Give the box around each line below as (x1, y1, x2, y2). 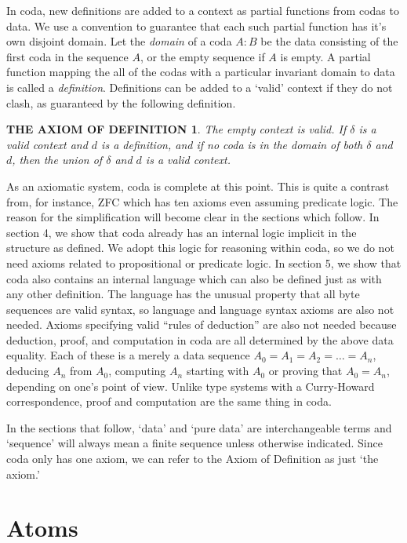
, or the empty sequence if (140, 48, 265, 64)
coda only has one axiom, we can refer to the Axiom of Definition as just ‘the (6, 450, 379, 467)
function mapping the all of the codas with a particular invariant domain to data (6, 64, 395, 80)
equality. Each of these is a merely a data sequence (6, 347, 250, 363)
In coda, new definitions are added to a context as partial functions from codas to (6, 2, 399, 18)
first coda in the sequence (6, 48, 129, 64)
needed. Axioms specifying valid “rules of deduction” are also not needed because (6, 316, 397, 333)
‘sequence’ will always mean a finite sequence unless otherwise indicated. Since (6, 435, 383, 451)
